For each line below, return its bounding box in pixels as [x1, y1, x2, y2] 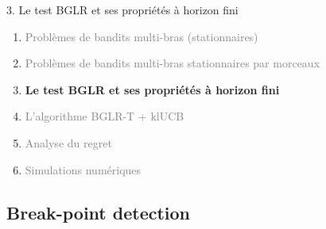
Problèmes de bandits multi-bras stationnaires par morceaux [25, 55, 320, 71]
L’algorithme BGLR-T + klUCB [25, 108, 184, 124]
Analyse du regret [25, 134, 112, 151]
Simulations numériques [25, 161, 142, 177]
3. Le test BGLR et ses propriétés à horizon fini [6, 2, 239, 17]
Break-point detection [6, 200, 191, 224]
